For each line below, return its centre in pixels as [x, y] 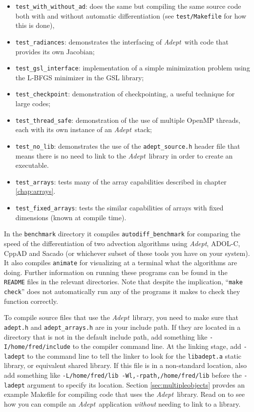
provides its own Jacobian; [55, 51]
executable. [32, 165]
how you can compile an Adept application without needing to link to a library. [122, 403]
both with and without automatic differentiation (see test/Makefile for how [131, 15]
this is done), [35, 25]
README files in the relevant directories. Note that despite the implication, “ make [123, 282]
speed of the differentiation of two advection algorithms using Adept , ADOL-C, [122, 243]
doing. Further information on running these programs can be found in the [116, 272]
